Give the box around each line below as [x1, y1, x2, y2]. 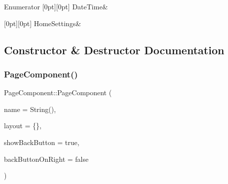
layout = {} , [4, 120, 41, 131]
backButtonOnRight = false [4, 153, 89, 164]
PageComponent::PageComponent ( [4, 87, 112, 98]
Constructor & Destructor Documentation [4, 42, 225, 57]
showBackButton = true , [4, 137, 79, 147]
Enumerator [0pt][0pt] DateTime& [4, 1, 108, 11]
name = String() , [4, 104, 56, 114]
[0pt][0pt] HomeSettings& [4, 18, 81, 28]
